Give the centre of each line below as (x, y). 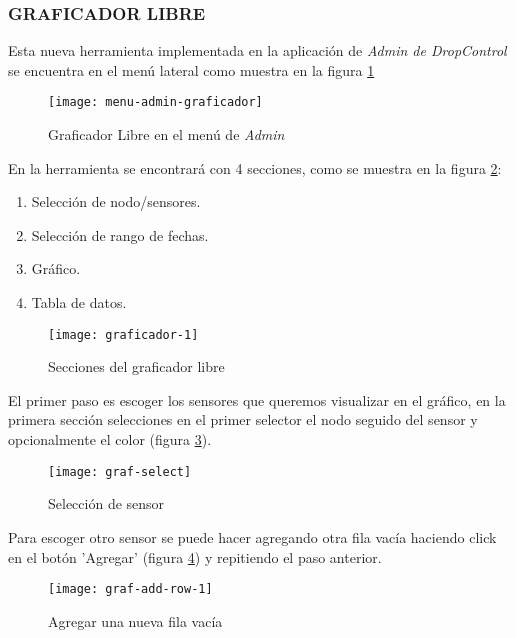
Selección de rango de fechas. (120, 234)
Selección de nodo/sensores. (116, 201)
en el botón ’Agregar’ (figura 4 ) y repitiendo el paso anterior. (195, 556)
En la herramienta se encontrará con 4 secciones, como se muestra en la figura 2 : (255, 167)
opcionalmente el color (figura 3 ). (110, 439)
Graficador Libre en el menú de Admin (166, 134)
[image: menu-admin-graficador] (155, 102)
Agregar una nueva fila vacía (135, 620)
